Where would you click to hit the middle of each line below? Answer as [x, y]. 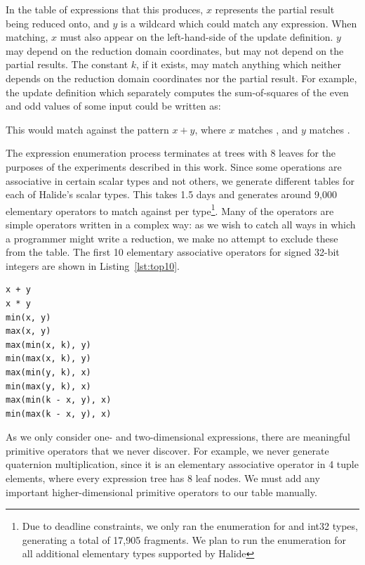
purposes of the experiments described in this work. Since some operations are [174, 166]
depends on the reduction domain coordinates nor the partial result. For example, [181, 78]
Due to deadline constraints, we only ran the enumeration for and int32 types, [190, 526]
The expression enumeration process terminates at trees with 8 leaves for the [171, 153]
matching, [27, 37]
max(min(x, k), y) [48, 345]
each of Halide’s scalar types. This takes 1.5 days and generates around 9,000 [171, 194]
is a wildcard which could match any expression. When [239, 23]
